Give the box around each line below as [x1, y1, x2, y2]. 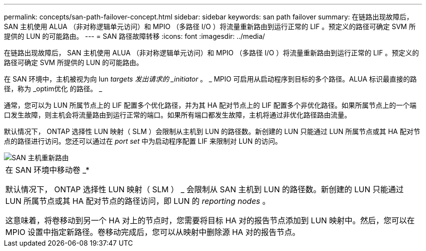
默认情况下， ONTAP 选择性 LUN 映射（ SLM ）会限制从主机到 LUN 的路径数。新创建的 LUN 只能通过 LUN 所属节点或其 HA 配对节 [4, 127, 420, 135]
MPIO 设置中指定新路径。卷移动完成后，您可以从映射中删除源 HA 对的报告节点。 [5, 227, 300, 237]
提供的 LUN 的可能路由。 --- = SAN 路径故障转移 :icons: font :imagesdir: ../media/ [4, 32, 265, 40]
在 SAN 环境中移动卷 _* [5, 165, 90, 175]
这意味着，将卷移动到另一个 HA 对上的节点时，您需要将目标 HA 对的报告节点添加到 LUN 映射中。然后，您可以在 [5, 216, 415, 225]
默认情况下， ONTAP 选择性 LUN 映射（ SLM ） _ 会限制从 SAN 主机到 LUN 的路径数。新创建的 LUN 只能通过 [5, 184, 404, 194]
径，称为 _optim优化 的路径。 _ [4, 84, 102, 93]
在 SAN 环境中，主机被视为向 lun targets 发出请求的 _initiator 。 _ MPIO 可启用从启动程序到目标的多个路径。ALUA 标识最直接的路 [4, 75, 417, 83]
